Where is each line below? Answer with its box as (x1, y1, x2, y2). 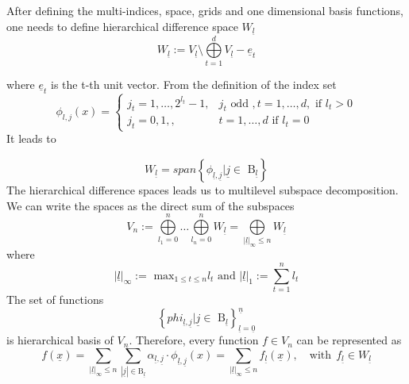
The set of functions (6, 290, 104, 307)
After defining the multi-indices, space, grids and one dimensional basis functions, (6, 2, 403, 18)
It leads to (6, 130, 56, 147)
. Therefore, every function (129, 332, 259, 348)
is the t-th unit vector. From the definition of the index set (51, 75, 337, 92)
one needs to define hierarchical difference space (6, 17, 238, 34)
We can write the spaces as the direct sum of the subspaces (6, 197, 295, 213)
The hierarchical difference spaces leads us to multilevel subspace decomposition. (6, 182, 399, 198)
